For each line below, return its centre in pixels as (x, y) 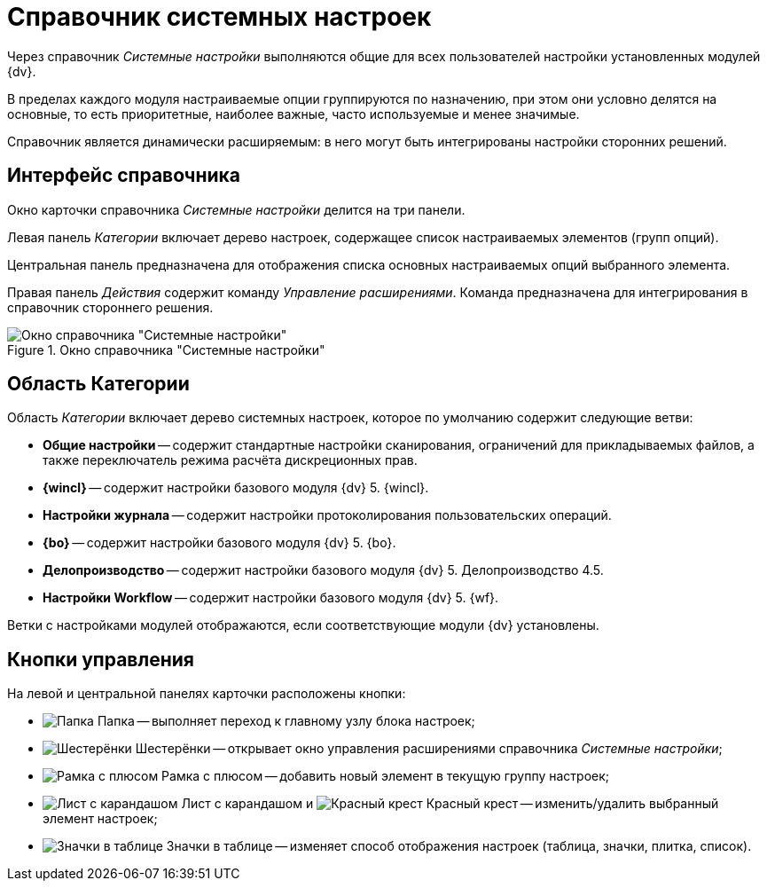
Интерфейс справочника (124, 176)
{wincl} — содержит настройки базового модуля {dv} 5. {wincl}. (236, 488)
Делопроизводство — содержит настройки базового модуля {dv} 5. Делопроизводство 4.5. (323, 570)
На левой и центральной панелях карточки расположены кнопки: (207, 694)
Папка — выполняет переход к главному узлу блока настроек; (286, 721)
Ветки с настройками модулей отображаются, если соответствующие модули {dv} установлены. (303, 625)
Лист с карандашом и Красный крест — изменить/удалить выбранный (450, 804)
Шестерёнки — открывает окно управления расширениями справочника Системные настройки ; (429, 749)
